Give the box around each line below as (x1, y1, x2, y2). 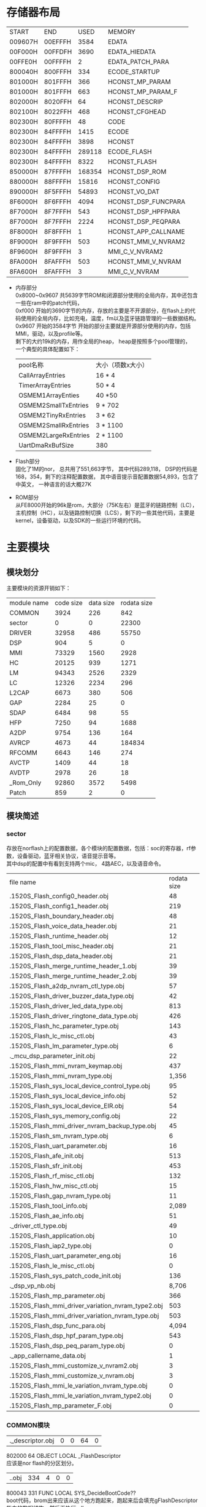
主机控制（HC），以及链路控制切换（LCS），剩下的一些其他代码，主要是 (15, 508, 195, 516)
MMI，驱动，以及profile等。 (15, 330, 86, 337)
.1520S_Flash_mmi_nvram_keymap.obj (9, 1061, 123, 1070)
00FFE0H (9, 57, 37, 66)
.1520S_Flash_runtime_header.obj (9, 931, 109, 940)
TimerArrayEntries (18, 381, 72, 389)
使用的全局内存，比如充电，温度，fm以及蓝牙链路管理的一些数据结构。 (20, 314, 200, 322)
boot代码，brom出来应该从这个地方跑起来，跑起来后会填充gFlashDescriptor (6, 1497, 198, 1504)
